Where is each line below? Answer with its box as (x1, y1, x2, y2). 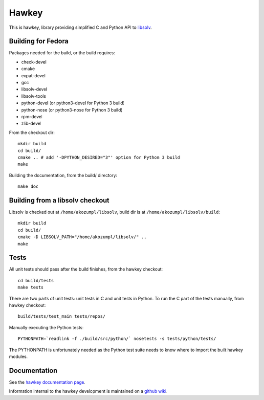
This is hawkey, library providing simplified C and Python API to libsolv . (9, 24, 152, 30)
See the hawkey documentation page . (9, 379, 86, 385)
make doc (18, 184, 39, 189)
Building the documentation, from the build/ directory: (9, 172, 117, 178)
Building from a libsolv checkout (9, 196, 110, 204)
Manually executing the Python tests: (9, 324, 84, 330)
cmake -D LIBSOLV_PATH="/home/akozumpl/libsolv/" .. (18, 234, 147, 240)
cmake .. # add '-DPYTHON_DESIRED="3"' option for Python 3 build (18, 155, 180, 160)
